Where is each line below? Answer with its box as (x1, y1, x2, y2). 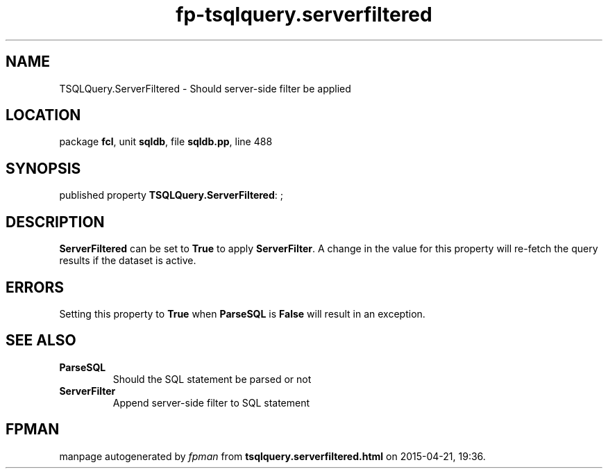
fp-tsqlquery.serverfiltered (176, 3, 432, 26)
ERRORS (6, 278, 65, 296)
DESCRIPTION (6, 213, 105, 231)
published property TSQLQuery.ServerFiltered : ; (59, 189, 283, 202)
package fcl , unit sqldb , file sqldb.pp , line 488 (59, 136, 273, 148)
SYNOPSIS (6, 159, 81, 177)
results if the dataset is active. (59, 254, 196, 267)
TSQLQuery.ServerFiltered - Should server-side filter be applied (59, 82, 351, 95)
